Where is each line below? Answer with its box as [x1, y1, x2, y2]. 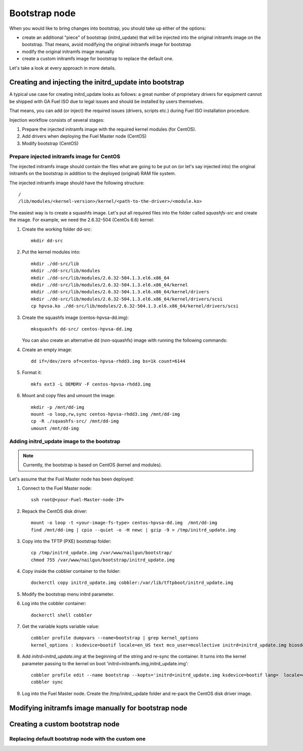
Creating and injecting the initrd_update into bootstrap [9, 78, 184, 87]
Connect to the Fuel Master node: [22, 485, 92, 491]
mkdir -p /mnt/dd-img [31, 404, 84, 410]
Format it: [22, 369, 42, 376]
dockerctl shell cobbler [31, 612, 92, 618]
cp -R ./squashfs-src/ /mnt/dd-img [31, 418, 119, 424]
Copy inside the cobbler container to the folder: [22, 568, 121, 574]
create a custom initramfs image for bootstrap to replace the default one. [22, 56, 174, 62]
